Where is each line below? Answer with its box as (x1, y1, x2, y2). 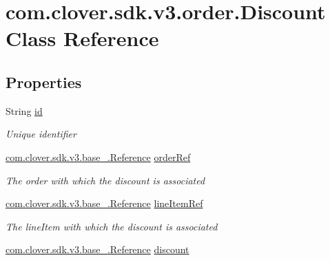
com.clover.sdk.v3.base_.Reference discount (6, 242, 189, 257)
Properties (6, 71, 82, 92)
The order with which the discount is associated (6, 173, 205, 187)
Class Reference (6, 24, 159, 52)
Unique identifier (6, 127, 76, 141)
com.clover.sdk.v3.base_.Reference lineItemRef (6, 196, 203, 210)
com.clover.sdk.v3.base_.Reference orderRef (6, 149, 191, 164)
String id (6, 103, 43, 118)
